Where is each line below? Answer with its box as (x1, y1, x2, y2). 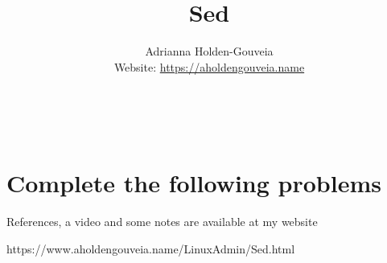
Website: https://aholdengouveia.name (113, 58, 305, 75)
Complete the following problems (6, 166, 381, 199)
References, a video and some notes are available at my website (6, 213, 318, 230)
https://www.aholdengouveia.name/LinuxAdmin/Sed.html (6, 240, 295, 257)
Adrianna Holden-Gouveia (145, 43, 274, 60)
